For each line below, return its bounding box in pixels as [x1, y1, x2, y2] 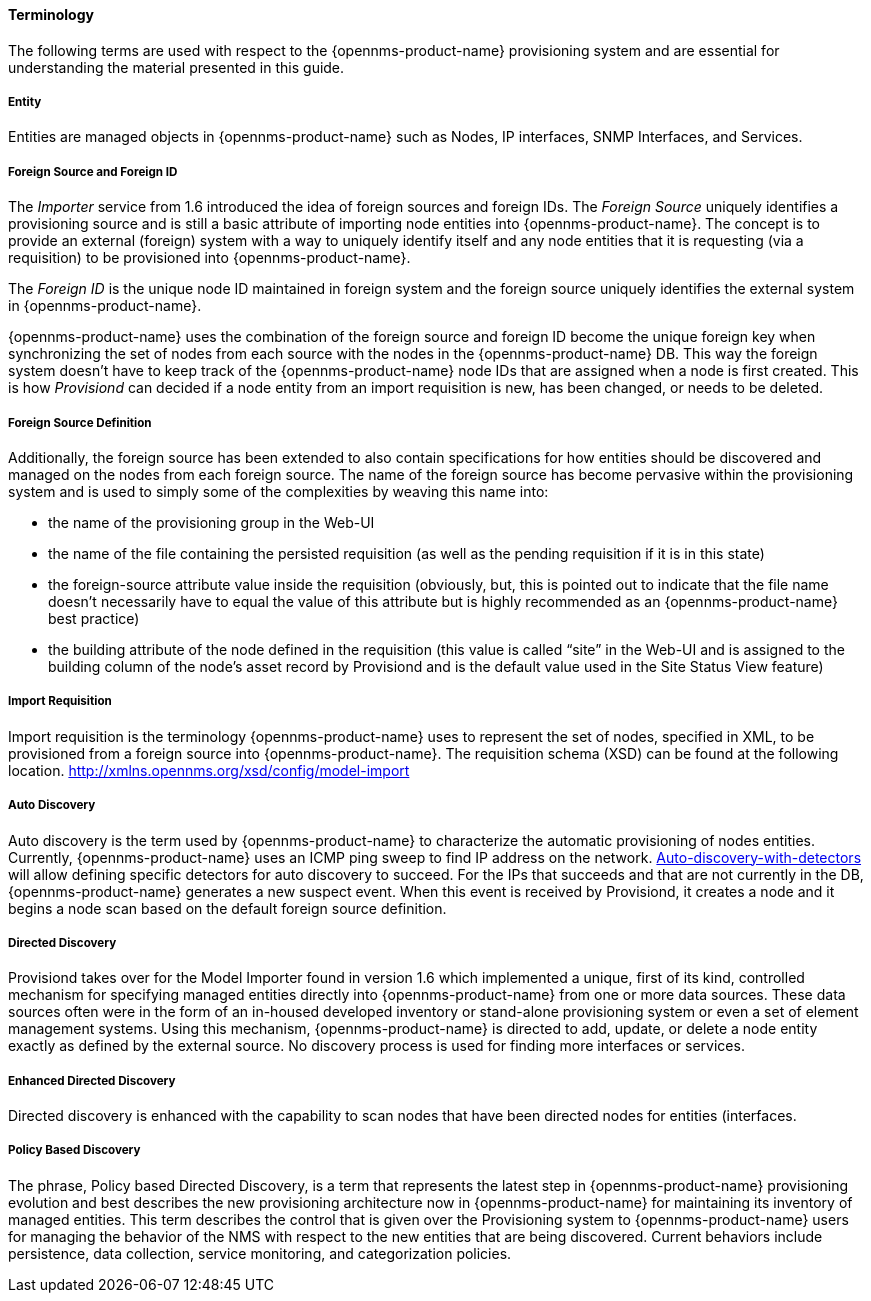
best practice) [48, 609, 140, 627]
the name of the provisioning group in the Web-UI [48, 513, 375, 531]
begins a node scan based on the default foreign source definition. [8, 899, 447, 917]
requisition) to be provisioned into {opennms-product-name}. [8, 249, 411, 267]
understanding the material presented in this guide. [8, 58, 345, 76]
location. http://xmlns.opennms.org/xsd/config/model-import [8, 761, 410, 779]
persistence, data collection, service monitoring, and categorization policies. [8, 1244, 512, 1262]
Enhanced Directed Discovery [8, 1073, 176, 1088]
